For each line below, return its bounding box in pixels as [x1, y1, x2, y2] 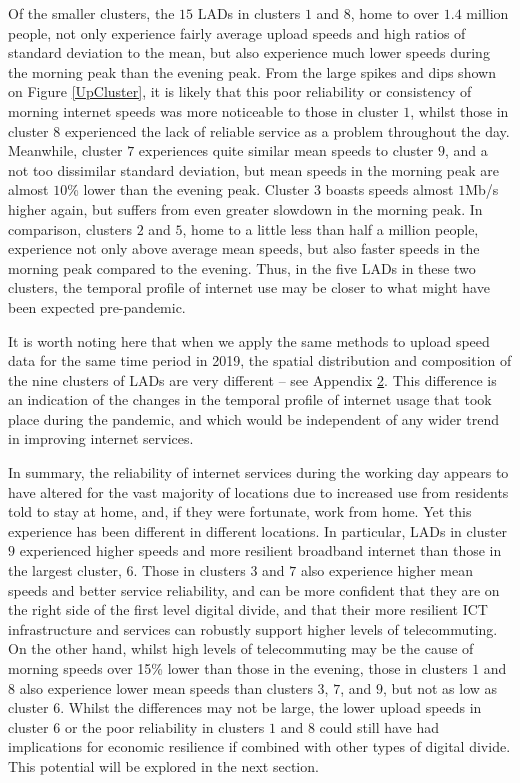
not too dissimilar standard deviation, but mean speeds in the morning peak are [8, 159, 499, 180]
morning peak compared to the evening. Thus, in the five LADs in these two [8, 257, 476, 278]
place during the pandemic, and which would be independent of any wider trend [8, 408, 499, 429]
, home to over [350, 3, 440, 23]
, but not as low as [382, 677, 498, 698]
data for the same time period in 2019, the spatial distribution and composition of [8, 350, 512, 371]
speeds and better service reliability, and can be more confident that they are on [8, 579, 500, 600]
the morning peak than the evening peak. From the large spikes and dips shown [8, 61, 496, 82]
